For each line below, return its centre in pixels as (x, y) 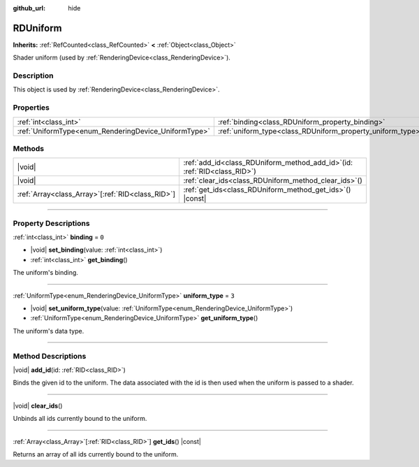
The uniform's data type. (49, 331)
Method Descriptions (50, 356)
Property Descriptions (51, 223)
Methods (29, 148)
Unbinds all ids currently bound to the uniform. (80, 419)
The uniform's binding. (45, 273)
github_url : (29, 8)
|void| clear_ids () (38, 405)
